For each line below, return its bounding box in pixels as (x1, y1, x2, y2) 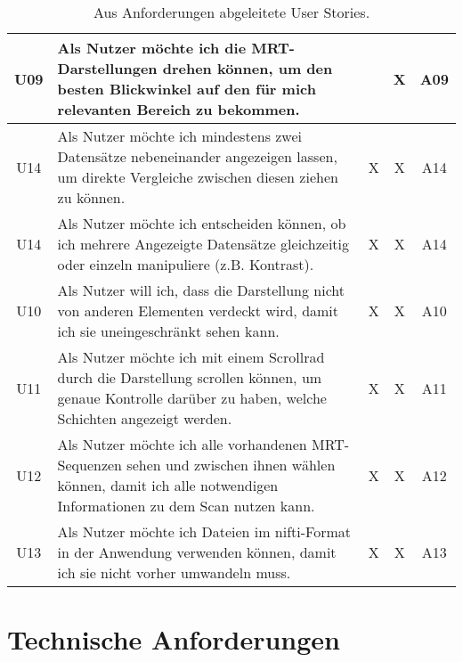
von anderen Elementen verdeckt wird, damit (57, 300, 339, 321)
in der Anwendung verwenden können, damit (57, 542, 337, 562)
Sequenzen (57, 454, 123, 475)
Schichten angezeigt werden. (57, 408, 232, 429)
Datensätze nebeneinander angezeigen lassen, (57, 146, 337, 167)
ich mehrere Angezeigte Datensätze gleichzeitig (57, 233, 350, 254)
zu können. (57, 187, 126, 208)
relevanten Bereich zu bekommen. (57, 99, 300, 119)
